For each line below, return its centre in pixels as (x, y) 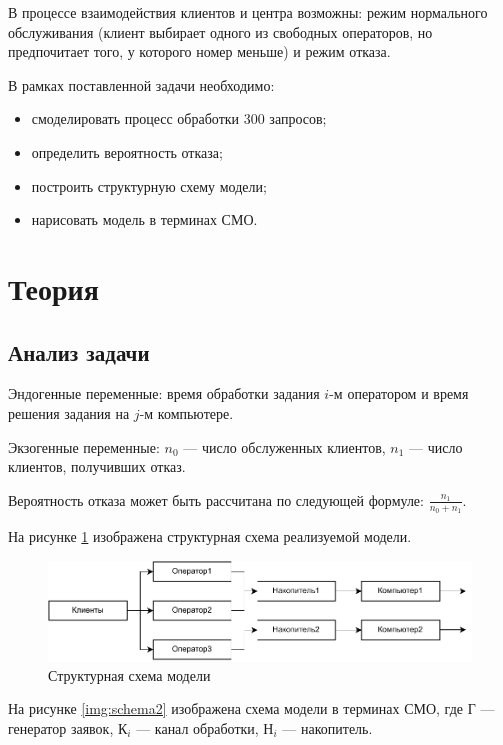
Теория (53, 287)
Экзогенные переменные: (84, 446)
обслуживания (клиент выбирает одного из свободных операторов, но (220, 31)
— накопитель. (327, 727)
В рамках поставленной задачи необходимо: (141, 84)
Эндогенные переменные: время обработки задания (164, 393)
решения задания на (69, 412)
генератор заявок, (61, 727)
